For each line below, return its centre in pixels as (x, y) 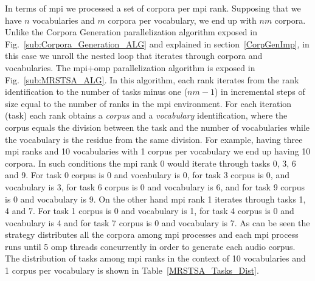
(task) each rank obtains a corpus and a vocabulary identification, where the (146, 115)
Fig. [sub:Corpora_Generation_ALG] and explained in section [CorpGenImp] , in (157, 43)
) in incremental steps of (260, 92)
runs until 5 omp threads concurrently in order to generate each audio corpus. (150, 246)
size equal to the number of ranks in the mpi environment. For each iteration (148, 103)
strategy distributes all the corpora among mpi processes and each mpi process (152, 234)
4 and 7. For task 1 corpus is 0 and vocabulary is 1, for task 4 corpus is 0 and (150, 211)
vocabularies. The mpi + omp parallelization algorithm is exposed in (130, 67)
